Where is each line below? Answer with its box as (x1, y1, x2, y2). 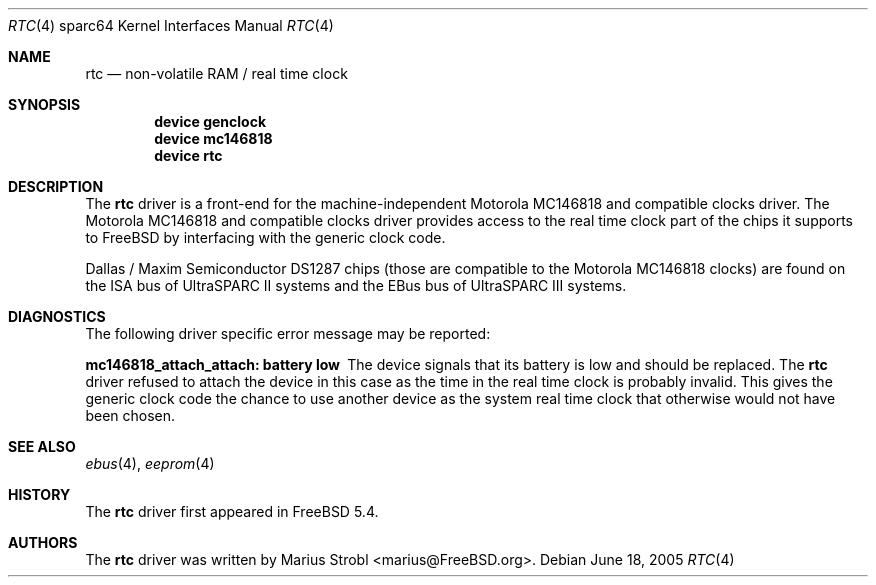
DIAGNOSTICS (8, 308, 106, 325)
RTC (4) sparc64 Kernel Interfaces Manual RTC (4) (8, 17, 334, 34)
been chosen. (85, 407, 176, 424)
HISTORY (8, 486, 71, 503)
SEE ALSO (8, 438, 76, 455)
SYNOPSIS (8, 96, 81, 113)
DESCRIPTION (8, 178, 104, 195)
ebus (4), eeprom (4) (85, 455, 215, 472)
